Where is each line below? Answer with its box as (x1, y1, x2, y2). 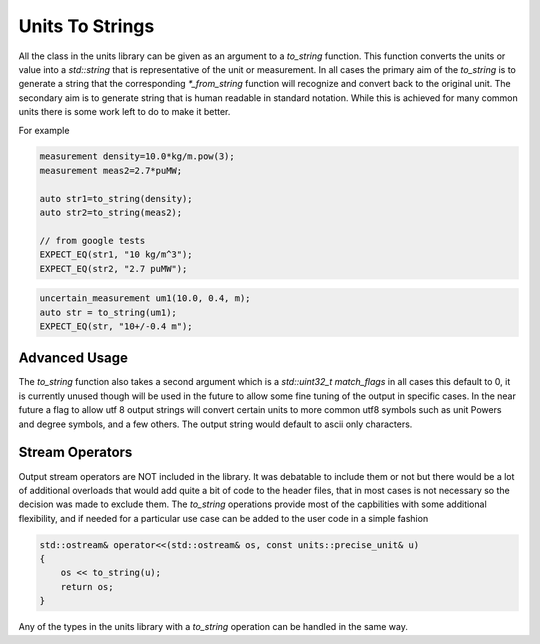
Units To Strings (18, 15, 155, 37)
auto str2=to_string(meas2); (39, 207, 183, 219)
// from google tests (39, 235, 146, 246)
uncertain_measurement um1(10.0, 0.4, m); (39, 293, 251, 304)
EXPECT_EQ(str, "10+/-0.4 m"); (39, 320, 194, 332)
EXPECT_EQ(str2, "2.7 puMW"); (39, 263, 188, 274)
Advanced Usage (18, 350, 129, 367)
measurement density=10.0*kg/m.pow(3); (39, 151, 235, 162)
